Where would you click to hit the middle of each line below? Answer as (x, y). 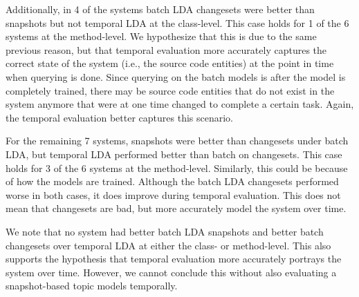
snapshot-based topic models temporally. (92, 286)
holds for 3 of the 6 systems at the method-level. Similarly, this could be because (177, 167)
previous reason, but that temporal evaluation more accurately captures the (166, 49)
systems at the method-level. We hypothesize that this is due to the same (161, 36)
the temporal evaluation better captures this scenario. (119, 117)
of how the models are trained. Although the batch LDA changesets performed (172, 181)
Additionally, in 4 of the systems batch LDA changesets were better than (160, 9)
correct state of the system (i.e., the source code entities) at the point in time (170, 63)
